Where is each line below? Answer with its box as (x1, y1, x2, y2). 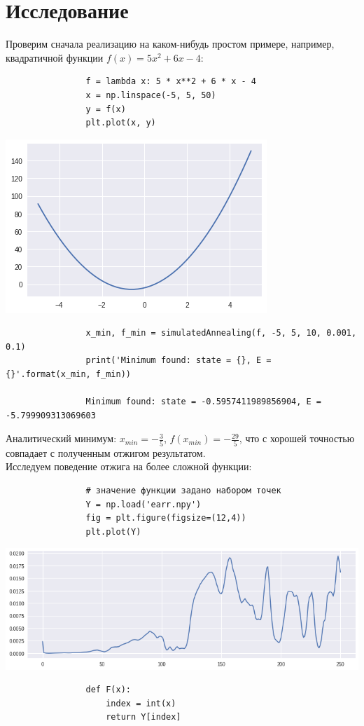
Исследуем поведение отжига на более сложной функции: (6, 459, 252, 474)
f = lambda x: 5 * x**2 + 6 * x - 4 (85, 76, 256, 87)
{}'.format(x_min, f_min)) (6, 369, 131, 380)
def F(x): (85, 685, 131, 695)
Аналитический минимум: (6, 431, 117, 446)
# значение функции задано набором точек (85, 485, 281, 495)
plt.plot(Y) (85, 526, 141, 537)
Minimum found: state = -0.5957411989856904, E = (85, 397, 322, 407)
